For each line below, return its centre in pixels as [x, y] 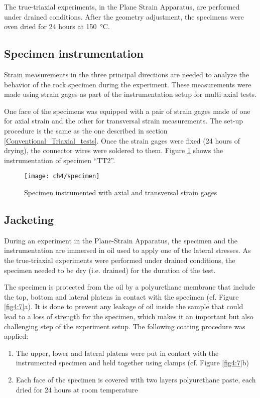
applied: [16, 336]
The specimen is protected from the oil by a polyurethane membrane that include [130, 287]
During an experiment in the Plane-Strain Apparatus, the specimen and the [121, 240]
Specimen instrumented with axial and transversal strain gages [121, 192]
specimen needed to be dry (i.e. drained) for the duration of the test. [110, 270]
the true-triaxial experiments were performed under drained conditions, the [120, 260]
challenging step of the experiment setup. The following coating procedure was [125, 326]
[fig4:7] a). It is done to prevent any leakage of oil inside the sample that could [124, 306]
